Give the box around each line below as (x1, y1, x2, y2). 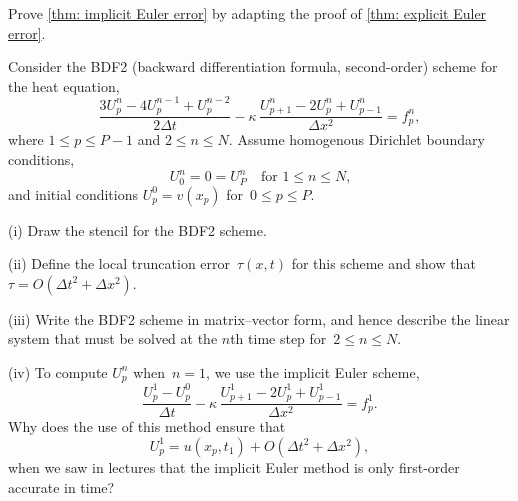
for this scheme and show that (291, 253, 476, 274)
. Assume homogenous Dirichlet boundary (228, 129, 485, 150)
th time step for (230, 328, 327, 349)
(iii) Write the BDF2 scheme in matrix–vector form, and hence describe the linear (8, 308, 510, 329)
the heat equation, (8, 75, 120, 96)
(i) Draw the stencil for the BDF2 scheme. (8, 219, 267, 240)
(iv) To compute (8, 361, 108, 382)
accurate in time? (8, 476, 115, 497)
